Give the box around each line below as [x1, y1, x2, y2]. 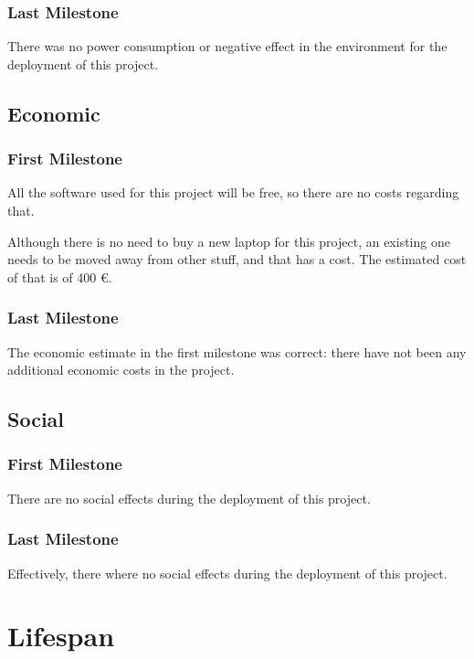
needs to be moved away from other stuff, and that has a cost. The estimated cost [7, 250, 467, 269]
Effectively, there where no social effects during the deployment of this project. [7, 563, 448, 582]
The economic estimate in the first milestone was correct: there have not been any [7, 342, 467, 361]
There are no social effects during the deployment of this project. [7, 488, 371, 507]
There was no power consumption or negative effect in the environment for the [7, 37, 448, 56]
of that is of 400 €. [7, 267, 112, 286]
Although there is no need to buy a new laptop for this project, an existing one [7, 231, 450, 250]
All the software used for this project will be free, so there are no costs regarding [7, 183, 459, 202]
